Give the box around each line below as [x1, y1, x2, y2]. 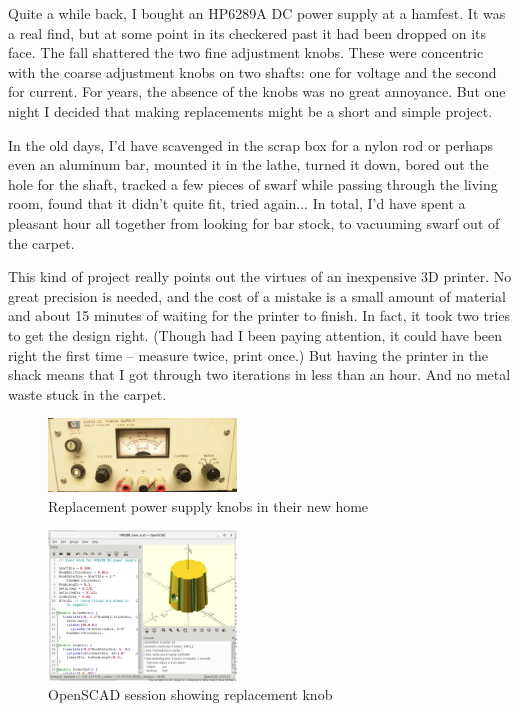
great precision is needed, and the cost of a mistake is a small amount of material [8, 285, 506, 306]
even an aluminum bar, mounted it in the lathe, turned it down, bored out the [8, 154, 489, 175]
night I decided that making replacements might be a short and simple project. [8, 100, 493, 121]
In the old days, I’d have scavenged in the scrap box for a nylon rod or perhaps [8, 134, 494, 155]
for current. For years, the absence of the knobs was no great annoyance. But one [8, 81, 506, 102]
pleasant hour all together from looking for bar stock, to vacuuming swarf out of [8, 212, 500, 233]
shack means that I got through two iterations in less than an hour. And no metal [8, 364, 511, 385]
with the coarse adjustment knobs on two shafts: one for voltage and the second [8, 61, 497, 82]
